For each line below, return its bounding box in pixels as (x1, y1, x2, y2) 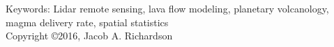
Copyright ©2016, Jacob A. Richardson (6, 28, 173, 43)
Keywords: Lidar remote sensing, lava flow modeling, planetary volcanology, (6, 1, 329, 15)
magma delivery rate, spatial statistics (6, 15, 169, 29)
